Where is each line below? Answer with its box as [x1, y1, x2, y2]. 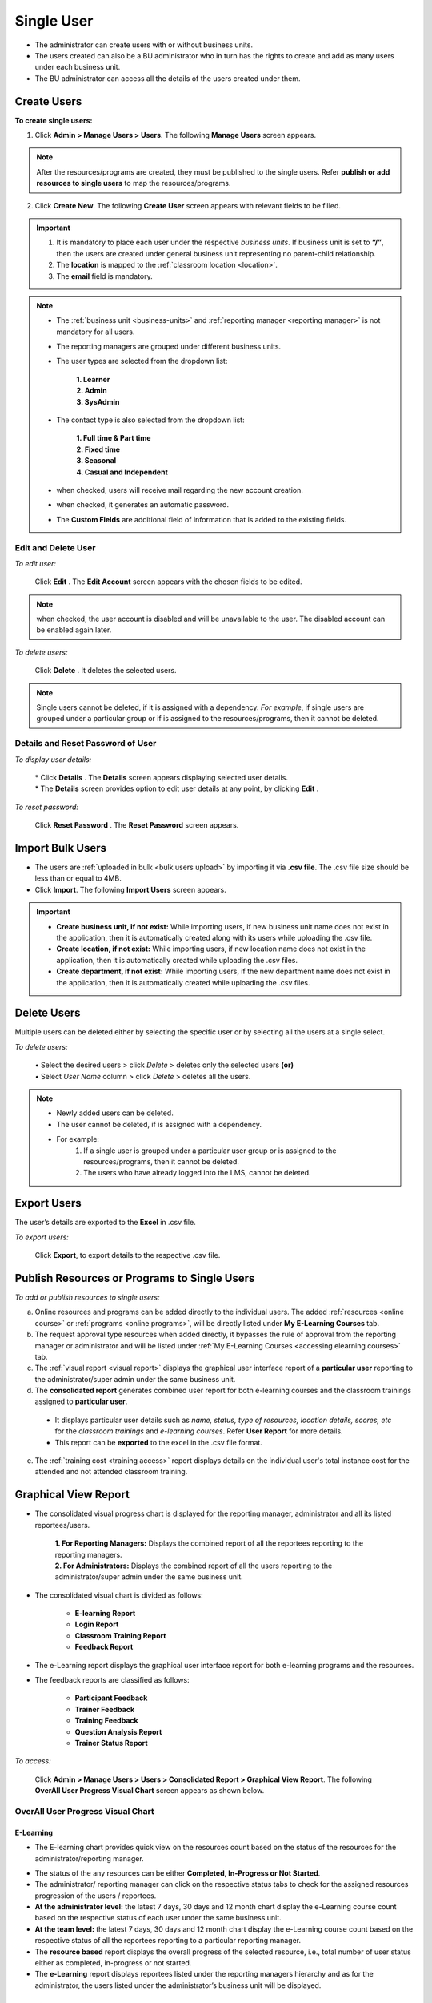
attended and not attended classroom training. [34, 1467, 188, 1477]
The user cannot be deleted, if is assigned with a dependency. [56, 1119, 262, 1129]
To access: [14, 1756, 51, 1766]
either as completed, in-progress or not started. [34, 1958, 192, 1968]
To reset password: [14, 802, 79, 812]
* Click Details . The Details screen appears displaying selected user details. [34, 772, 288, 782]
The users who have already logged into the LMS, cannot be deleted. [83, 1168, 311, 1178]
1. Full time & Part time [76, 433, 151, 443]
